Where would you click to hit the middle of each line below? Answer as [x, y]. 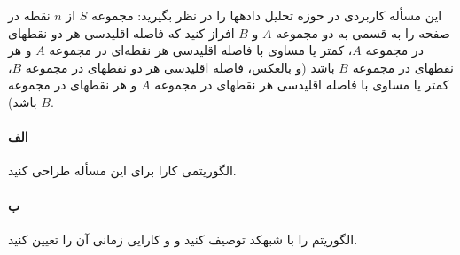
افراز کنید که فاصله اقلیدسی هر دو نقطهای [121, 32]
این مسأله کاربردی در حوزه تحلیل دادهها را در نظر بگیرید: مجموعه [266, 15]
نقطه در [29, 15]
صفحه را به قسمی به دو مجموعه [363, 32]
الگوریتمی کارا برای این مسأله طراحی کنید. [122, 170]
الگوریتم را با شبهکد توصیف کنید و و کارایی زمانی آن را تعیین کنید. [183, 239]
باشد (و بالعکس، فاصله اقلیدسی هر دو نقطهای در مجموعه [180, 67]
